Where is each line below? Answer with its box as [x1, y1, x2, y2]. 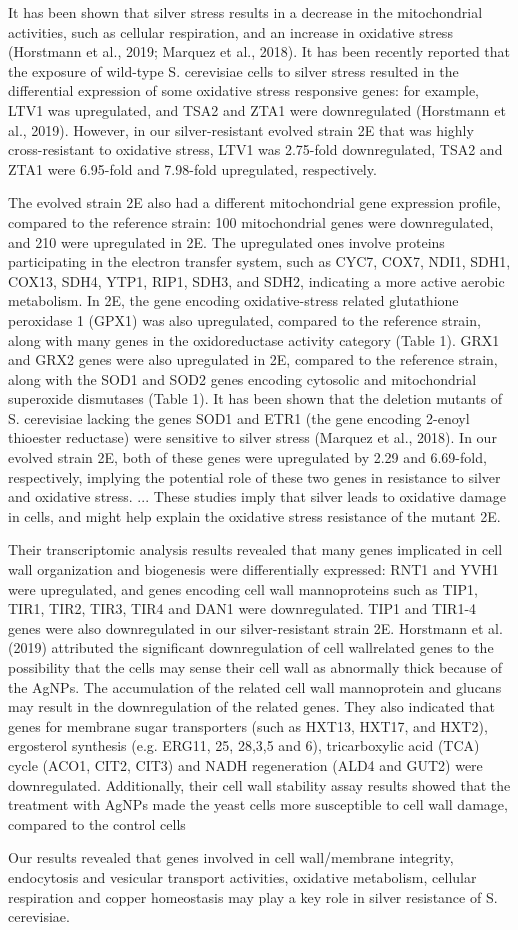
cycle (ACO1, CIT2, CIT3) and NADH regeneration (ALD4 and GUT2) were [8, 754, 483, 775]
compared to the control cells [8, 813, 186, 834]
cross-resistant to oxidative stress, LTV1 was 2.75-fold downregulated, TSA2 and [8, 139, 503, 160]
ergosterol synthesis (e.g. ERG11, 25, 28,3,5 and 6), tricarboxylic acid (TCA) [8, 735, 480, 756]
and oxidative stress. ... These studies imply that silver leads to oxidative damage [8, 486, 507, 507]
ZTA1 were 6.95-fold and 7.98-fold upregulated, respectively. [8, 158, 377, 179]
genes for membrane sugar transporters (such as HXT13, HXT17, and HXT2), [8, 715, 488, 736]
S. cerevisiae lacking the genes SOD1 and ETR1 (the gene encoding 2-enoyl [8, 407, 470, 428]
